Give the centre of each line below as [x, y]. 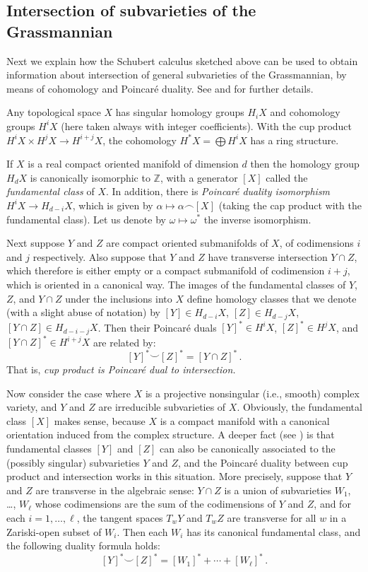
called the [287, 177]
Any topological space [54, 112]
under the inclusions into [119, 298]
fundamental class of [51, 191]
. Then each [142, 531]
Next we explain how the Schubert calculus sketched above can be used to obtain [182, 60]
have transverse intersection [268, 256]
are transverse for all [272, 518]
